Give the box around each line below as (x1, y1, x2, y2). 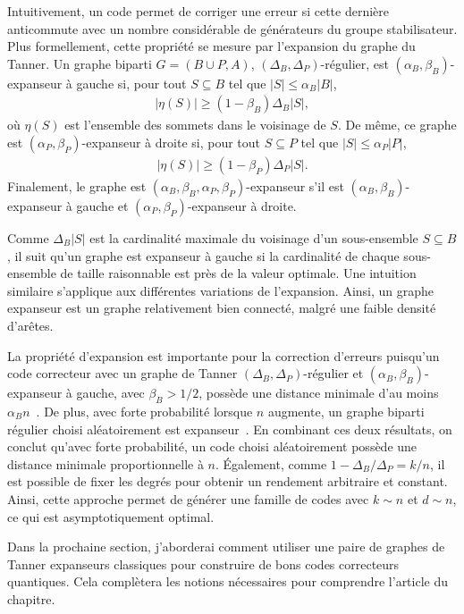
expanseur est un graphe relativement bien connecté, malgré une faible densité (7, 299, 436, 317)
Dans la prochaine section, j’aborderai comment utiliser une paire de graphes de (7, 537, 445, 556)
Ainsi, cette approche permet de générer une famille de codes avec (7, 489, 369, 508)
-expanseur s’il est (246, 177, 344, 196)
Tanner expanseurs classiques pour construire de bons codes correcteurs (7, 554, 400, 573)
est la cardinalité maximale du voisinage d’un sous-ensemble (89, 229, 418, 248)
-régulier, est (320, 54, 389, 72)
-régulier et (303, 364, 364, 383)
